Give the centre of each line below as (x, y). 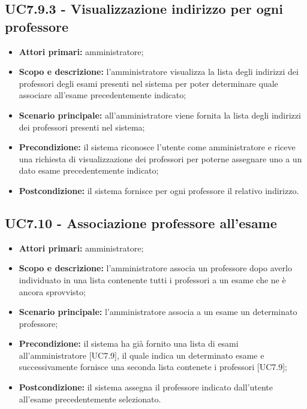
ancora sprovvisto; (52, 291)
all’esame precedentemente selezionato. (90, 399)
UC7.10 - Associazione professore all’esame (141, 222)
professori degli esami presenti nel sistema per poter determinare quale (148, 83)
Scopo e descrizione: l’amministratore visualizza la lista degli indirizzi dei (159, 72)
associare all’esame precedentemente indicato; (103, 95)
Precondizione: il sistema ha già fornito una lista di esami (129, 343)
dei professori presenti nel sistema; (82, 127)
